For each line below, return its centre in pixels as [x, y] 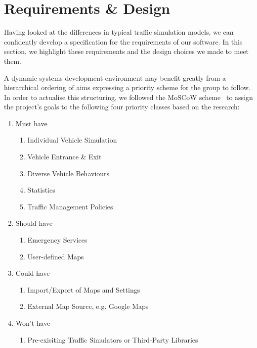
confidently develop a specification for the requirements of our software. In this [123, 41]
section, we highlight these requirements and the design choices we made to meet [127, 51]
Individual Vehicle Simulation [72, 140]
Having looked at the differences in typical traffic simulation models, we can [119, 32]
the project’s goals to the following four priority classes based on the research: [122, 107]
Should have [34, 223]
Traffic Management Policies [70, 206]
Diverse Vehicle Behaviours [68, 173]
